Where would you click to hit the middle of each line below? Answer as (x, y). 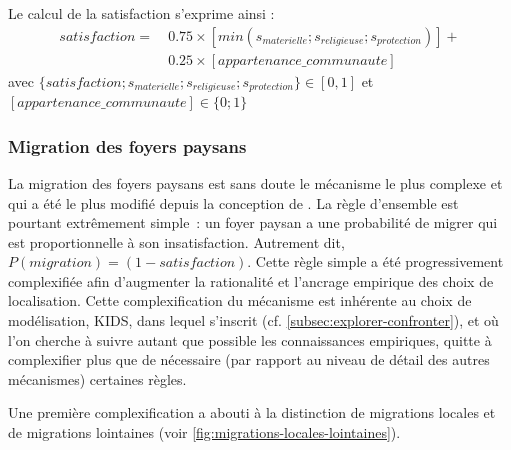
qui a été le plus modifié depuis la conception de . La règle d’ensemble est (233, 202)
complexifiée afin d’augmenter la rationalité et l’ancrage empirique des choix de (251, 280)
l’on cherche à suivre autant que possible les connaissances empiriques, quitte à (250, 339)
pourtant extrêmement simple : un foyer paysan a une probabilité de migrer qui (253, 222)
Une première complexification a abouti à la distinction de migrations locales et (252, 412)
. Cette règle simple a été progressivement (375, 261)
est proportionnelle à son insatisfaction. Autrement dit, (176, 241)
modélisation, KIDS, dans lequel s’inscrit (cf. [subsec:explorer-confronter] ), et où (253, 320)
